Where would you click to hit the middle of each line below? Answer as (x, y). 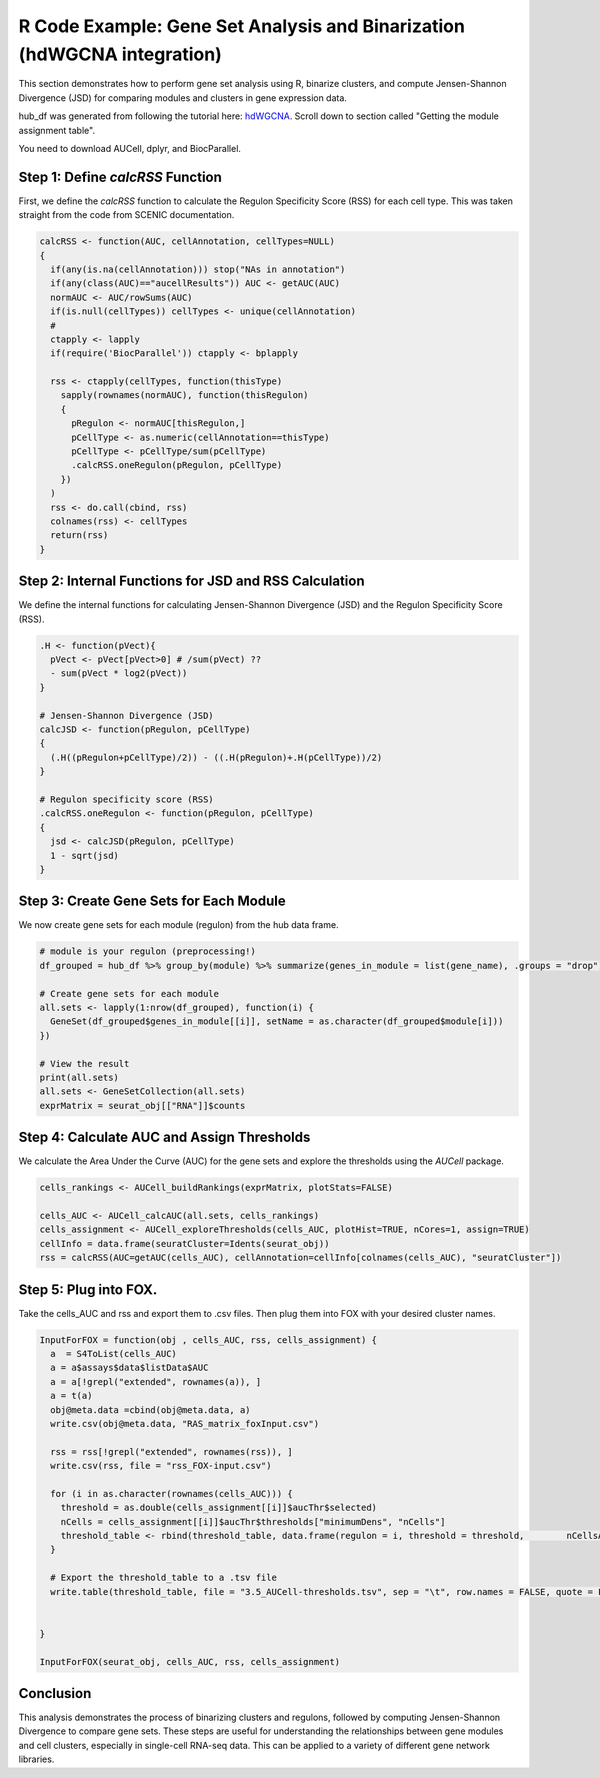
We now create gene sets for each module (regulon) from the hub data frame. (178, 925)
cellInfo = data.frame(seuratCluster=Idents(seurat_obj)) (184, 1243)
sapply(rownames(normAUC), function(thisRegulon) (184, 395)
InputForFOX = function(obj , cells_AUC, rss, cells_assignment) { (208, 1339)
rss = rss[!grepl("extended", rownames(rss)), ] (172, 1451)
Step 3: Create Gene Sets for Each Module (152, 901)
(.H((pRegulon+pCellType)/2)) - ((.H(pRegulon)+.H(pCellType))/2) (216, 757)
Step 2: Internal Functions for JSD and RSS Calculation (191, 581)
